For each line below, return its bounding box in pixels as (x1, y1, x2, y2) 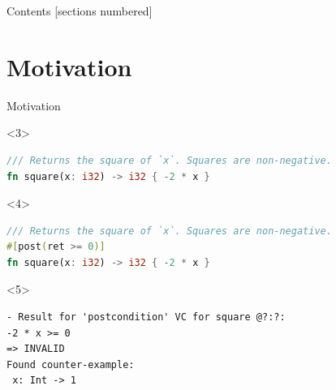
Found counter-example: (6, 358, 135, 371)
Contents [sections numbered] (6, 2, 153, 19)
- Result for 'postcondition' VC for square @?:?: (6, 311, 286, 324)
